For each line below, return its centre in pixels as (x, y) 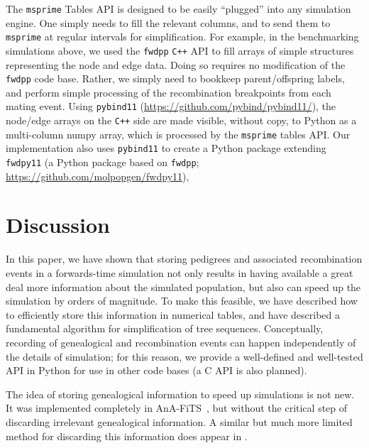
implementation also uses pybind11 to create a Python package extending (166, 148)
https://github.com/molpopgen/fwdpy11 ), (98, 176)
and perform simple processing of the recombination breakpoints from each (169, 92)
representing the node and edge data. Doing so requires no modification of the (176, 64)
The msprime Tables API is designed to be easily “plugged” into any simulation (178, 9)
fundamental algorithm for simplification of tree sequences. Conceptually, (165, 328)
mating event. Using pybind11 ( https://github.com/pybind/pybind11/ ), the (171, 106)
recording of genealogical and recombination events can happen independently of (181, 342)
